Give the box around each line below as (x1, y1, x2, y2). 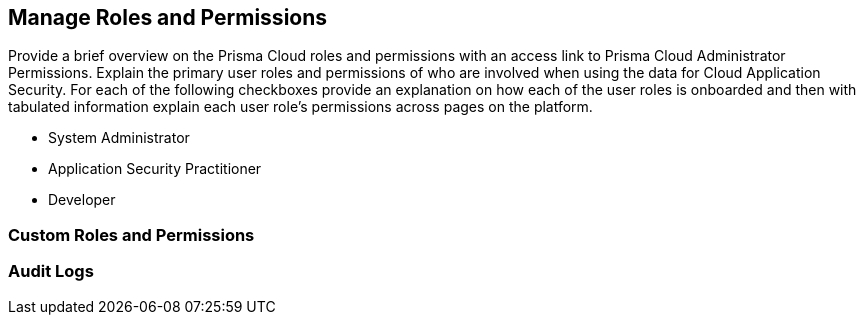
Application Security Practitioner (48, 160, 262, 178)
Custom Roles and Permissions (8, 224, 255, 245)
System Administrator (48, 129, 190, 147)
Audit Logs (8, 261, 94, 282)
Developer (48, 191, 116, 209)
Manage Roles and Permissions (8, 5, 328, 30)
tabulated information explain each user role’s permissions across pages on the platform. (8, 98, 593, 116)
